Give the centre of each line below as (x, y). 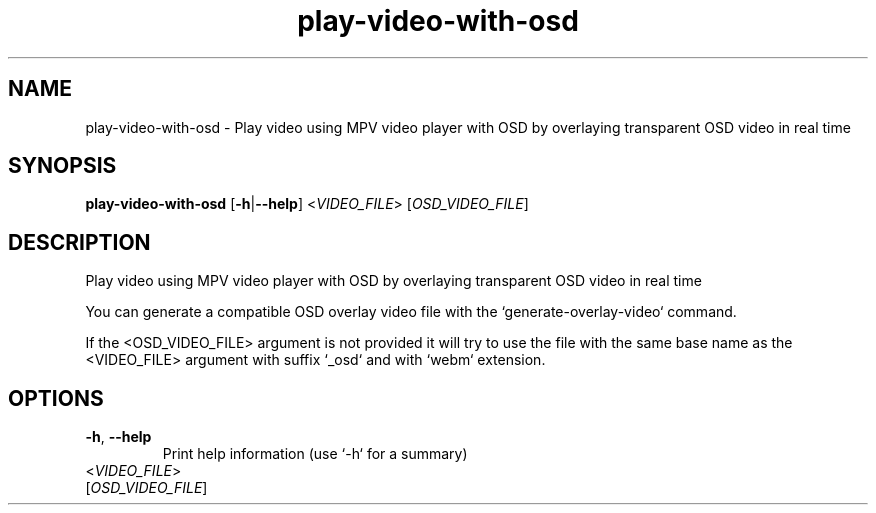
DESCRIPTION (79, 242)
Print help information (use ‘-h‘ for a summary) (315, 454)
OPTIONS (56, 398)
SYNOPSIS (62, 166)
